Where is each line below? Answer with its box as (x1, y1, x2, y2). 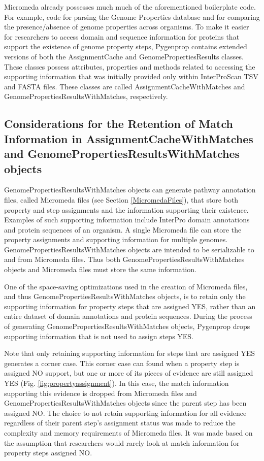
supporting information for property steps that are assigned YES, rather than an (4, 301, 256, 311)
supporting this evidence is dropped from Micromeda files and (4, 387, 197, 398)
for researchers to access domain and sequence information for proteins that (4, 31, 240, 42)
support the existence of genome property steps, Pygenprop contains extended (4, 41, 247, 52)
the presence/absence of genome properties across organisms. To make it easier (4, 21, 249, 32)
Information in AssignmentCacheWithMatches (4, 130, 253, 146)
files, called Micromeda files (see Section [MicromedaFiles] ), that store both (4, 194, 239, 205)
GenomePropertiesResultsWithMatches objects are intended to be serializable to (4, 244, 254, 254)
